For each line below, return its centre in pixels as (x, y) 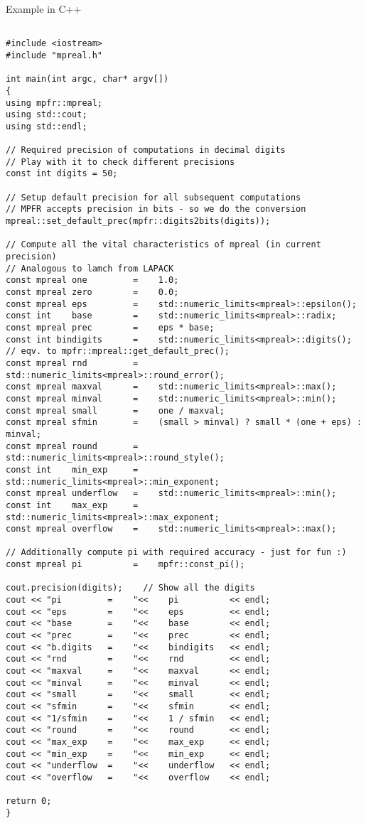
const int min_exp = (72, 469)
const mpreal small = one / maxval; (115, 410)
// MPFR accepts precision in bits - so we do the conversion (156, 209)
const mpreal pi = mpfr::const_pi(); (125, 565)
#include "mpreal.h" (54, 55)
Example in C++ (44, 9)
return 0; (29, 801)
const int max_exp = (72, 505)
